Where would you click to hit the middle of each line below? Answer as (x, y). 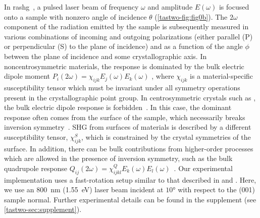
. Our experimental (203, 168)
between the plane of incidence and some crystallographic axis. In (106, 56)
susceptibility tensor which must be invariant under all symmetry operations (122, 87)
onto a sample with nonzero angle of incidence (75, 16)
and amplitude (170, 7)
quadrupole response (36, 168)
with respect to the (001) (217, 189)
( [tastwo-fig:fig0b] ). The (191, 16)
